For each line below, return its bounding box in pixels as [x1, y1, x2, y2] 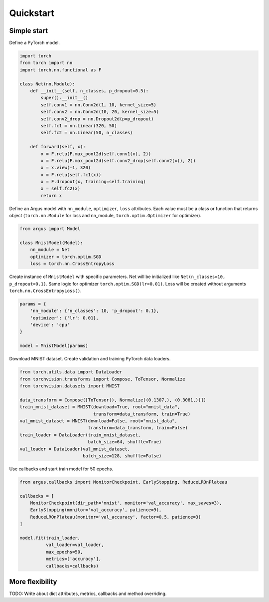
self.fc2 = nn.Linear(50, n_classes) [40, 130, 133, 136]
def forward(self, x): [30, 144, 86, 150]
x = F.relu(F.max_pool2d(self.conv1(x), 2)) [40, 151, 151, 157]
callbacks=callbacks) [45, 563, 99, 569]
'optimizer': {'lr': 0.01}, [30, 315, 99, 320]
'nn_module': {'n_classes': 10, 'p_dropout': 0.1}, [30, 308, 159, 314]
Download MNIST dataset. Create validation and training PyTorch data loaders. [9, 356, 171, 362]
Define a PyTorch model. [9, 40, 60, 46]
